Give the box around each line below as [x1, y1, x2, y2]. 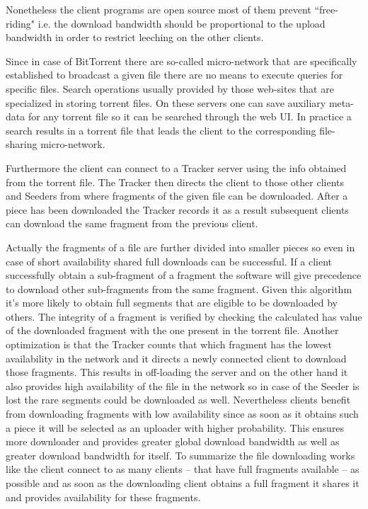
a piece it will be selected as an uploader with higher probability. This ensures [6, 420, 345, 435]
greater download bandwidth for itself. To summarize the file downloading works [6, 447, 355, 462]
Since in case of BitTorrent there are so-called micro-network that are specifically [6, 53, 357, 68]
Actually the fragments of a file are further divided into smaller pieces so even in [6, 239, 355, 254]
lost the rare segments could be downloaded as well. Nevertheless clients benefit [6, 392, 351, 407]
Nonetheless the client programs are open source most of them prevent [6, 2, 311, 16]
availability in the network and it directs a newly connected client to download [6, 350, 347, 365]
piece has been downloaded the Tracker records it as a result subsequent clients [6, 202, 349, 217]
